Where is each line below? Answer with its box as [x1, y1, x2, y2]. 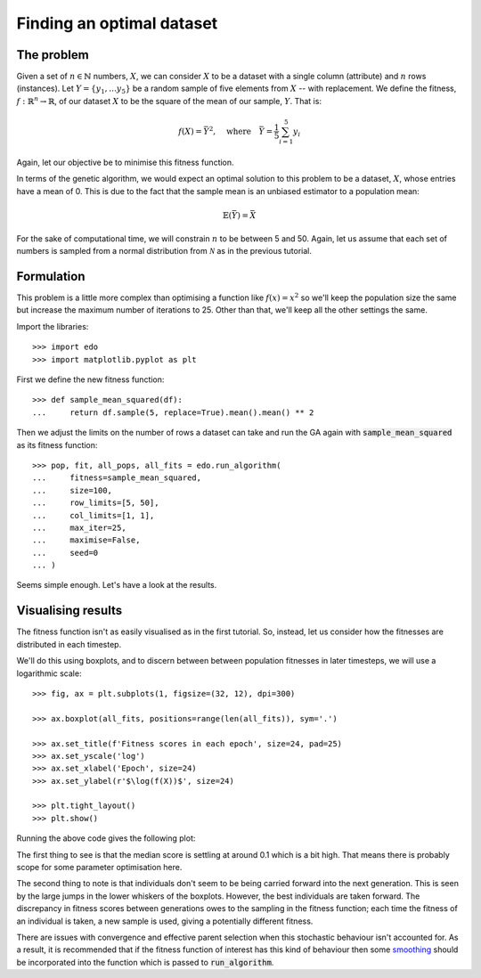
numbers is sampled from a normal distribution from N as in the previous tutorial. [16, 246, 312, 257]
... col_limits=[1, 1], [32, 510, 155, 520]
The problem [16, 47, 89, 62]
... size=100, [32, 485, 113, 495]
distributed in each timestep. [16, 639, 122, 649]
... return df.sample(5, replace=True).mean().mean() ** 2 [32, 407, 314, 418]
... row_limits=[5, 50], [32, 498, 159, 508]
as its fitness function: [16, 439, 98, 450]
